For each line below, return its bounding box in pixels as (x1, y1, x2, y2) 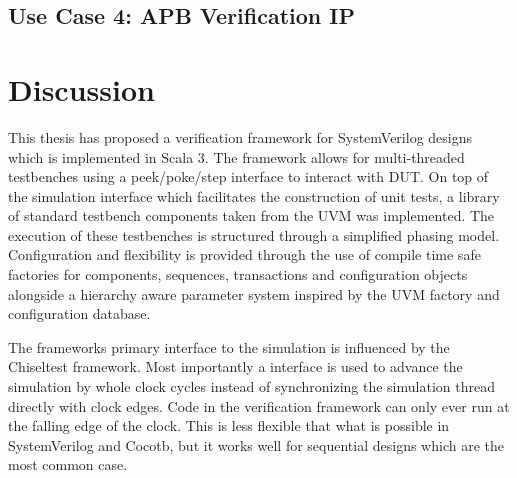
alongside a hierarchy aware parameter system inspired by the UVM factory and (8, 283, 500, 304)
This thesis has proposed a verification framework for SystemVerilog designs (8, 126, 473, 147)
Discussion (8, 68, 155, 109)
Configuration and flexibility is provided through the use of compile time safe (8, 244, 481, 265)
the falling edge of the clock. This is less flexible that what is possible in (8, 415, 450, 436)
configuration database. (8, 303, 151, 324)
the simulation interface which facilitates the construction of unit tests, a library (8, 185, 500, 206)
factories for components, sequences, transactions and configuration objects (8, 264, 468, 285)
